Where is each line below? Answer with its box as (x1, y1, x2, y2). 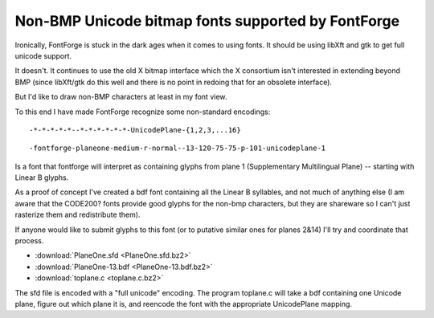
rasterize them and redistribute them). (14, 210, 141, 220)
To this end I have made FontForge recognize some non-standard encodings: (14, 107, 271, 116)
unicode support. (14, 51, 72, 60)
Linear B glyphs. (14, 173, 69, 182)
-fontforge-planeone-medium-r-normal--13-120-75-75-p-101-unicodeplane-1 (29, 144, 326, 153)
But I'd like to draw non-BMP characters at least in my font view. (14, 92, 227, 102)
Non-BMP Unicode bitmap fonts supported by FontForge (14, 12, 400, 30)
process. (14, 236, 44, 246)
